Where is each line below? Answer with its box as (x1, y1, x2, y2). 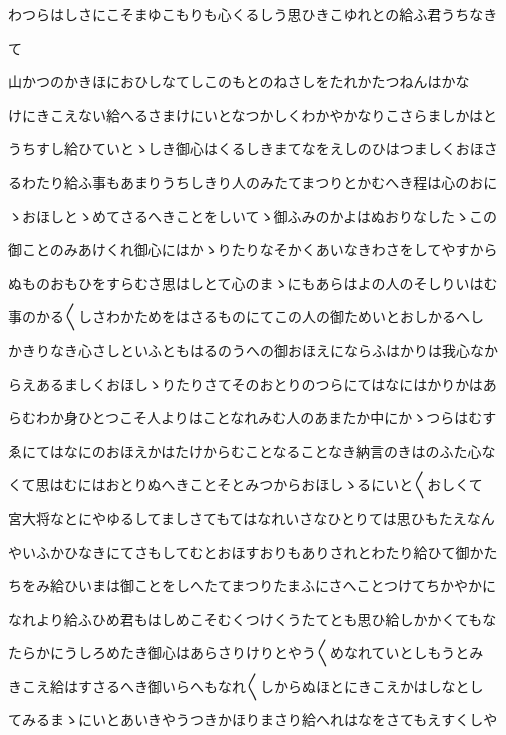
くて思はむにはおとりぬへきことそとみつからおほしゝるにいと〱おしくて (8, 474, 483, 495)
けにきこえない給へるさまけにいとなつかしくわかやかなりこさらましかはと (8, 104, 498, 125)
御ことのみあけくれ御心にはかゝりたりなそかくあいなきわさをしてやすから (8, 239, 498, 260)
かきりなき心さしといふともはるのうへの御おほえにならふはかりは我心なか (8, 339, 498, 360)
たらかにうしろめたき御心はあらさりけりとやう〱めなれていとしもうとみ (8, 642, 484, 663)
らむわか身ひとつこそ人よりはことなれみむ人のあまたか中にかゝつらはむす (8, 407, 497, 428)
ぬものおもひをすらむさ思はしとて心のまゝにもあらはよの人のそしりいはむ (8, 272, 498, 293)
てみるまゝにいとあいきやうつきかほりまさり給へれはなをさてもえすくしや (8, 709, 498, 730)
